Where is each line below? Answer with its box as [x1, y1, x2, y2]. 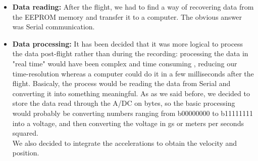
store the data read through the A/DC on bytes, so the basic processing [12, 98, 235, 108]
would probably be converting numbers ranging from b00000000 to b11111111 [12, 107, 253, 118]
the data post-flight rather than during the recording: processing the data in [12, 48, 248, 59]
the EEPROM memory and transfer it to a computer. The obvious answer [12, 11, 242, 22]
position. [12, 147, 39, 158]
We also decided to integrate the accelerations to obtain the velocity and [12, 137, 237, 148]
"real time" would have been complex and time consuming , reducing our [12, 58, 237, 68]
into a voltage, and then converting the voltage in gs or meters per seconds [12, 117, 244, 128]
